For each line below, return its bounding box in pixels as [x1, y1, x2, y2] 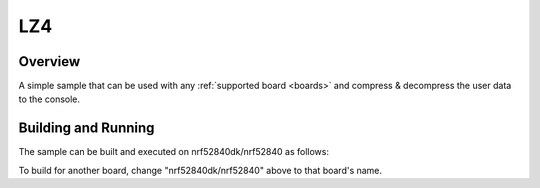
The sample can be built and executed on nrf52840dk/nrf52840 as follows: [18, 146, 330, 158]
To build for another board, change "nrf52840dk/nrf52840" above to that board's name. [18, 164, 383, 176]
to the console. [18, 93, 80, 105]
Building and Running [18, 120, 155, 137]
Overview [18, 53, 81, 70]
